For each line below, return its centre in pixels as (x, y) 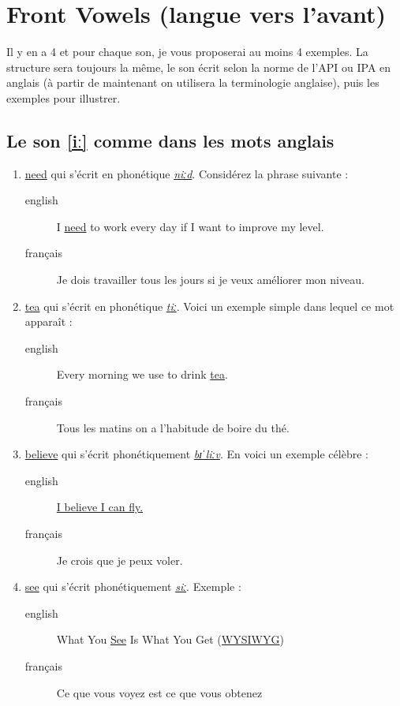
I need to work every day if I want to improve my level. (190, 226)
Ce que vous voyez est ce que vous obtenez (159, 692)
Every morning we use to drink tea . (142, 374)
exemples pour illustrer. (64, 97)
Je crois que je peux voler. (120, 560)
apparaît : (49, 321)
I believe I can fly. (100, 507)
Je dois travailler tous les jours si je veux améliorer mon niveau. (210, 280)
